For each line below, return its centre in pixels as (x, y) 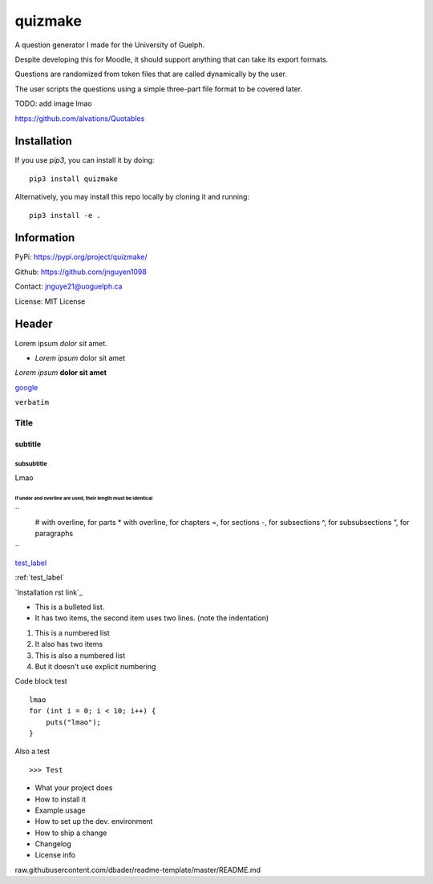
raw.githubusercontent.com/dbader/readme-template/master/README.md (138, 870)
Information (45, 238)
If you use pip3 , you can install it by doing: (85, 160)
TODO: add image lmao (53, 103)
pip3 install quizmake (74, 179)
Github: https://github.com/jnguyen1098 (81, 272)
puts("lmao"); (73, 722)
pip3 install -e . (65, 215)
